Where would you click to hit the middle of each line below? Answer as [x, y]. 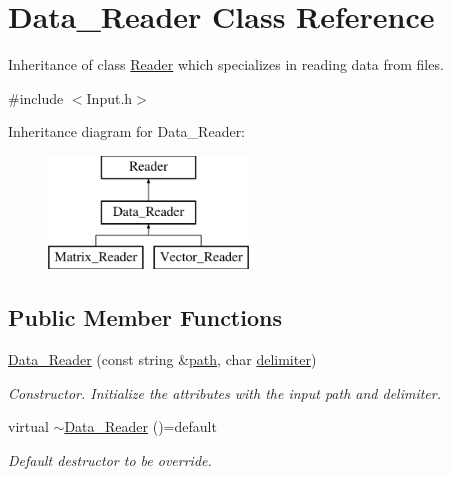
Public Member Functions [145, 317]
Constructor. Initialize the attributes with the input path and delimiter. [225, 392]
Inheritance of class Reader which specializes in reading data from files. [226, 64]
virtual [28, 426]
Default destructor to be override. [110, 459]
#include [36, 97]
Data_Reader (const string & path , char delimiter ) [162, 359]
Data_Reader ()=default [140, 426]
